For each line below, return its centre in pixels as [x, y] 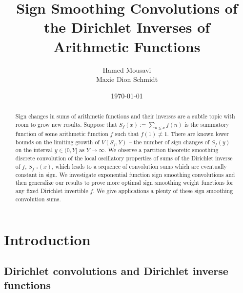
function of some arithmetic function [62, 134]
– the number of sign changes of [169, 142]
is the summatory [207, 124]
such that [127, 134]
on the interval [34, 150]
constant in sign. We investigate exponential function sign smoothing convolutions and [125, 174]
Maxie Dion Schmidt [127, 79]
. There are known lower [198, 134]
